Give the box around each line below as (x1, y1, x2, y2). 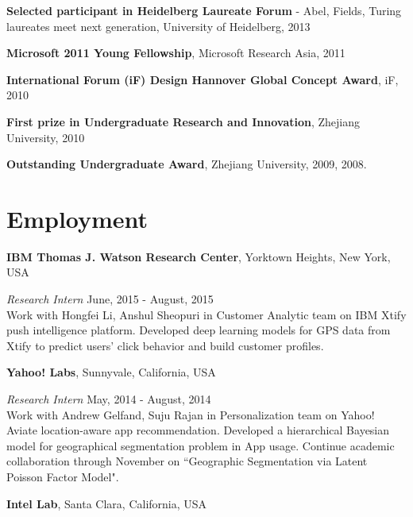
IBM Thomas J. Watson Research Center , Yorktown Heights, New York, (6, 248, 391, 264)
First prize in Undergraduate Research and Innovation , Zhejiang (6, 113, 361, 129)
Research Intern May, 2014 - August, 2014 (6, 391, 211, 407)
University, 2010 (6, 129, 85, 145)
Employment (6, 202, 149, 234)
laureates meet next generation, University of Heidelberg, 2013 (6, 17, 311, 34)
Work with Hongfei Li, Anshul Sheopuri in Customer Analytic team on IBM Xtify (6, 306, 407, 322)
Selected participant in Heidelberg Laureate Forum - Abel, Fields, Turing (6, 2, 402, 18)
